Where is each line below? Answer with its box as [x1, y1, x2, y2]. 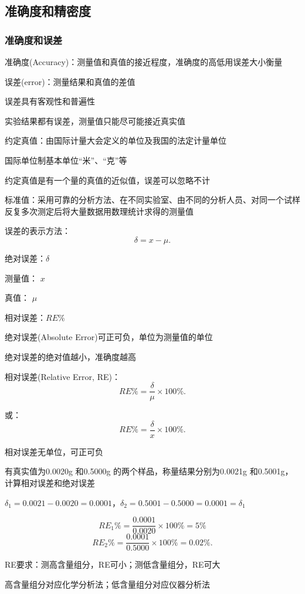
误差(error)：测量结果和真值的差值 [5, 75, 135, 87]
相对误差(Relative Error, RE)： [5, 370, 120, 382]
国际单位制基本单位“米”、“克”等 [5, 154, 127, 166]
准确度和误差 [5, 32, 63, 47]
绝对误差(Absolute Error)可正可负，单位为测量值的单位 [5, 331, 213, 343]
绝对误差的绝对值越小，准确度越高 [5, 350, 136, 362]
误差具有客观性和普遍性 [5, 95, 95, 107]
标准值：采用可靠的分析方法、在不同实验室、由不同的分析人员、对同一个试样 [5, 194, 300, 206]
